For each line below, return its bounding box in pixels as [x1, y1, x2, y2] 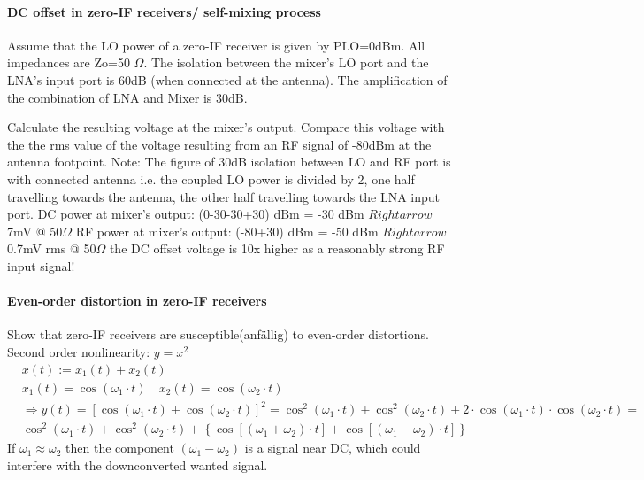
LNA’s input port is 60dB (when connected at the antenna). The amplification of [7, 70, 448, 89]
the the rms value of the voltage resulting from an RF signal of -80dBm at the [7, 135, 432, 153]
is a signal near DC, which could [244, 438, 421, 457]
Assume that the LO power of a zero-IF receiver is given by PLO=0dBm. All [7, 35, 425, 54]
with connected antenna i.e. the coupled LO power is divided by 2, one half [7, 169, 415, 188]
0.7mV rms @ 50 [7, 239, 96, 258]
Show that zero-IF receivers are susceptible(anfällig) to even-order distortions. [7, 325, 429, 344]
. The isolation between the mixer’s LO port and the [143, 53, 429, 72]
